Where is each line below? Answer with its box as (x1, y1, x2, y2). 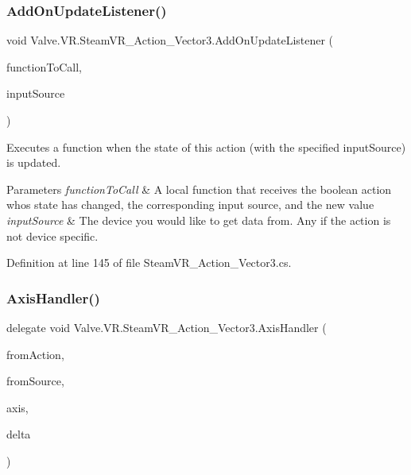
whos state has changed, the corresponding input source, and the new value (6, 196, 374, 213)
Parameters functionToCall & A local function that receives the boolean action (6, 180, 392, 197)
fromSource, (6, 373, 64, 389)
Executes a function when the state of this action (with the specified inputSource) (6, 138, 406, 155)
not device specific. (6, 227, 99, 244)
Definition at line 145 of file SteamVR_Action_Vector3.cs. (6, 254, 292, 271)
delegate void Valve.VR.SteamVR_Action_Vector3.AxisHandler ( (6, 319, 327, 335)
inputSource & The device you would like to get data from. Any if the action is (6, 211, 391, 228)
